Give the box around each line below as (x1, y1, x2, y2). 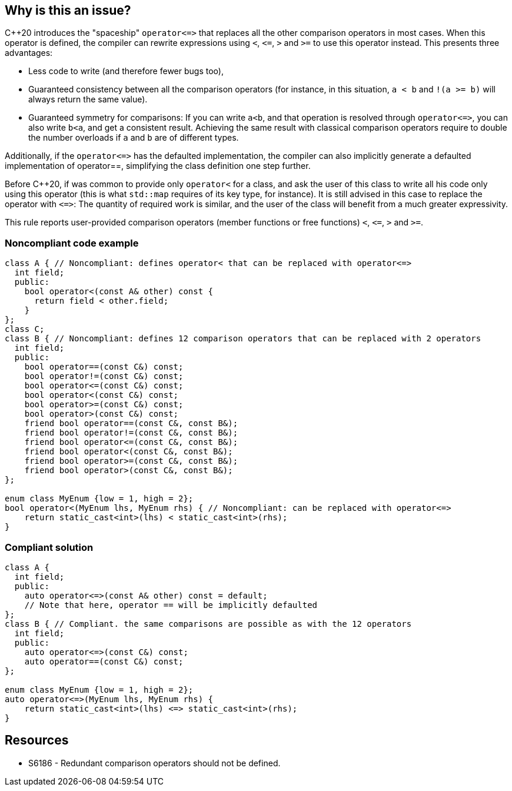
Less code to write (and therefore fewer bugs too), (28, 66, 224, 77)
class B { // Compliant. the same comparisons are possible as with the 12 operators (5, 619, 412, 629)
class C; (5, 324, 45, 334)
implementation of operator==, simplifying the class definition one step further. (5, 161, 311, 171)
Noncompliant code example (5, 237, 139, 249)
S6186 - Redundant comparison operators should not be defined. (28, 757, 281, 768)
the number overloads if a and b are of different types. (28, 132, 239, 143)
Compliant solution (5, 541, 94, 553)
